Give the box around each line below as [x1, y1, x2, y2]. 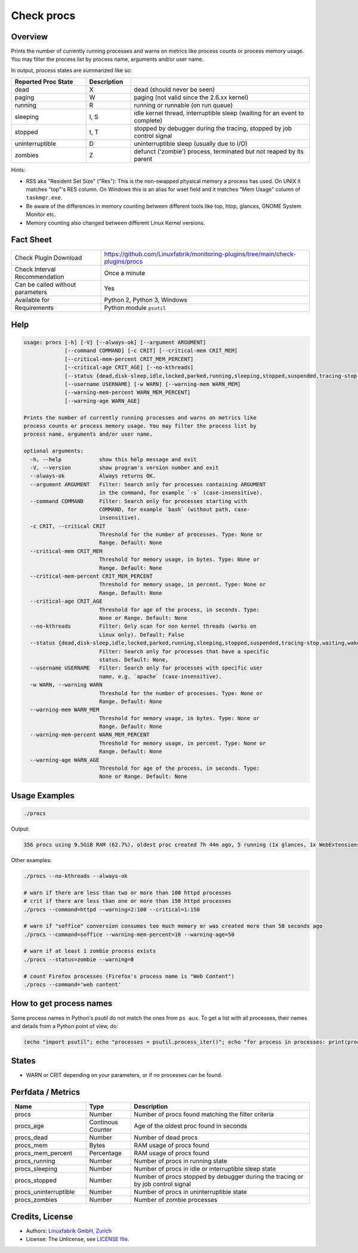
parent [134, 155, 153, 163]
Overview [11, 32, 48, 42]
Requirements [14, 304, 54, 312]
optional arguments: [23, 447, 84, 455]
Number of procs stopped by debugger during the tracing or [134, 1172, 304, 1181]
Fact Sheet [11, 234, 52, 245]
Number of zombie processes [134, 1196, 218, 1204]
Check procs [11, 9, 76, 22]
